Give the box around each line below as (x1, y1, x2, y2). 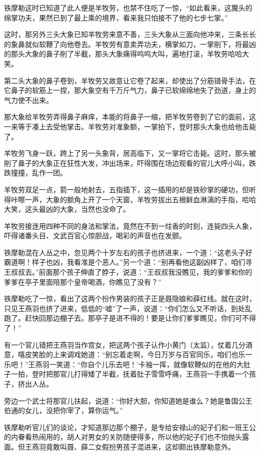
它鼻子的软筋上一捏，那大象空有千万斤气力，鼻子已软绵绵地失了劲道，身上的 (4, 85, 256, 95)
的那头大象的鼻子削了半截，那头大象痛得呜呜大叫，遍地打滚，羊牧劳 (4, 48, 228, 59)
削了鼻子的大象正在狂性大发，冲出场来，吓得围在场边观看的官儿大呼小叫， (4, 157, 249, 168)
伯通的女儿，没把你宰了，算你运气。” (4, 405, 123, 416)
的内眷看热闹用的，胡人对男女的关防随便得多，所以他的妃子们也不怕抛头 (4, 432, 242, 442)
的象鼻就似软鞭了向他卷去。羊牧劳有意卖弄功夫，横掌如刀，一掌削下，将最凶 (4, 38, 256, 49)
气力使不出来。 (4, 94, 53, 105)
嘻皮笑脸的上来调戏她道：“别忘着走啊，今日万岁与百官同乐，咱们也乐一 (17, 349, 252, 360)
